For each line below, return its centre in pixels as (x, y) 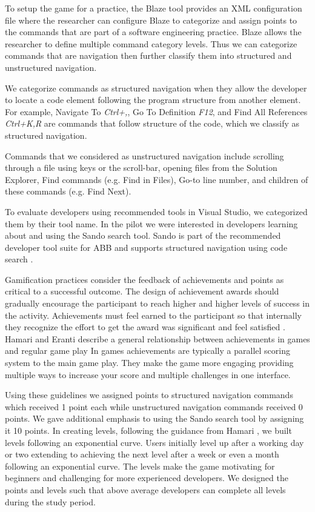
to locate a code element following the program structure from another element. (153, 100)
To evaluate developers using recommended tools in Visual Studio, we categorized (156, 211)
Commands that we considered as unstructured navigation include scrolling (144, 155)
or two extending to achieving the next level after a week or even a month (142, 454)
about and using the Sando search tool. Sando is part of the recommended (143, 235)
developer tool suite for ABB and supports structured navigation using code (146, 247)
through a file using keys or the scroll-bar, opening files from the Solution (141, 168)
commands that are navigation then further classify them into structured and (148, 55)
